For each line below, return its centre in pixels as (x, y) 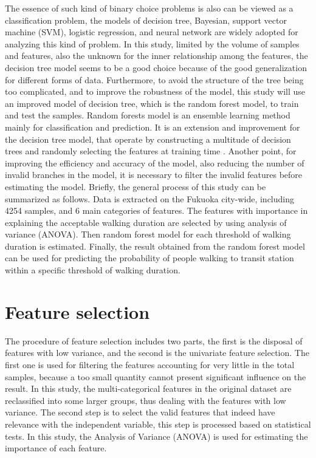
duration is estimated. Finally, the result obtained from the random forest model (155, 246)
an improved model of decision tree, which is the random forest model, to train (152, 103)
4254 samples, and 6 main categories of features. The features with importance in (156, 210)
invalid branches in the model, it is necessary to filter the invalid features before (154, 175)
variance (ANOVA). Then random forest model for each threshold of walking (148, 234)
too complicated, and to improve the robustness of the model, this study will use (155, 91)
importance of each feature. (56, 448)
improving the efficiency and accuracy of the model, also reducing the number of (155, 162)
